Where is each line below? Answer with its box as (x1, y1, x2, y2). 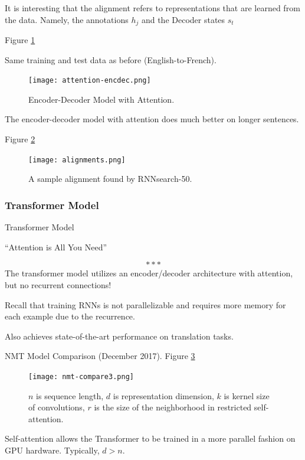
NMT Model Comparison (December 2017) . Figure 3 (5, 350, 195, 362)
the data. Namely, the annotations (5, 13, 129, 25)
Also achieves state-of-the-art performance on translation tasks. (5, 329, 234, 342)
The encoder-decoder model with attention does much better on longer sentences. (5, 113, 299, 125)
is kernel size (224, 389, 270, 402)
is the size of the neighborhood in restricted (94, 401, 252, 413)
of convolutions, (28, 401, 85, 413)
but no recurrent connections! (5, 278, 111, 291)
